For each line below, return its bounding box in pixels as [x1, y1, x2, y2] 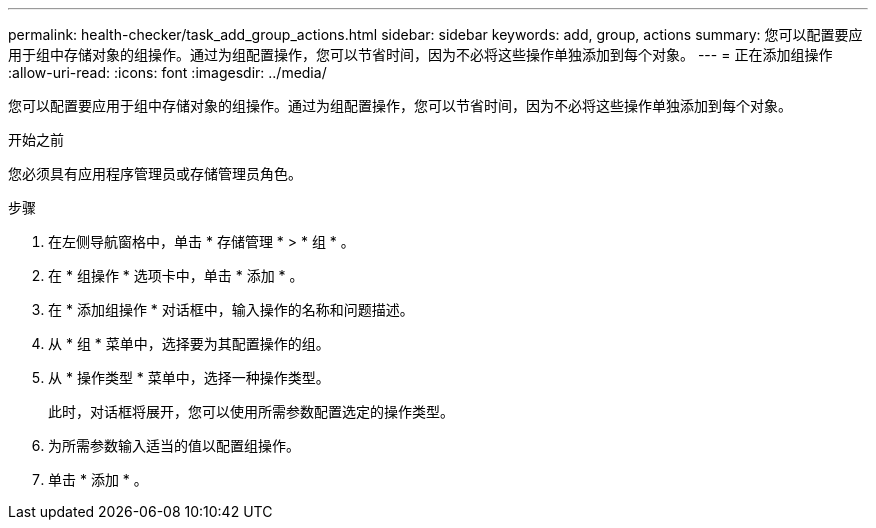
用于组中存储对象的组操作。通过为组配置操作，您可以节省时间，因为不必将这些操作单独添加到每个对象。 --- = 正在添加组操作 [8, 46, 833, 63]
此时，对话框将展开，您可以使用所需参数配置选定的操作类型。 [48, 403, 454, 420]
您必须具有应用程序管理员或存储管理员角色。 [8, 165, 302, 182]
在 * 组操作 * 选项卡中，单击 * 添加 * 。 [48, 267, 304, 284]
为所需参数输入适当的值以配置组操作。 [48, 437, 300, 454]
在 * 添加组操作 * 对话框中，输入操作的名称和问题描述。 [48, 301, 414, 318]
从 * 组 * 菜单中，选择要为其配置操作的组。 [48, 335, 330, 352]
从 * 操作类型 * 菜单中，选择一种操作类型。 [48, 369, 330, 386]
